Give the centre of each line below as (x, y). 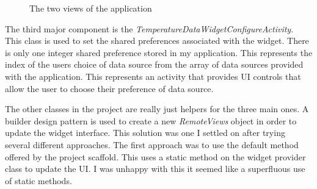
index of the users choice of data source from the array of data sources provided (154, 64)
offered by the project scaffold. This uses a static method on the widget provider (155, 156)
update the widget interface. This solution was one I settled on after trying (145, 133)
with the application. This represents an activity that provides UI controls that (153, 76)
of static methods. (38, 180)
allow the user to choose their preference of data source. (109, 88)
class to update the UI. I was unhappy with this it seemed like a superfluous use (155, 169)
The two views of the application (91, 8)
